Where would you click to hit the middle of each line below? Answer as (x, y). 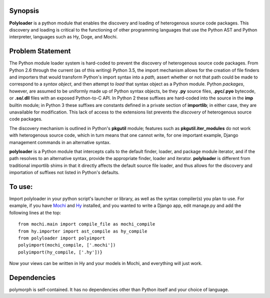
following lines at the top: (35, 212)
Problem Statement (40, 51)
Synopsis (24, 11)
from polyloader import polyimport (62, 238)
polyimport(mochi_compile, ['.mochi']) (67, 245)
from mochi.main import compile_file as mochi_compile (87, 224)
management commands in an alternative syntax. (60, 142)
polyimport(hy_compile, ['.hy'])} (60, 252)
